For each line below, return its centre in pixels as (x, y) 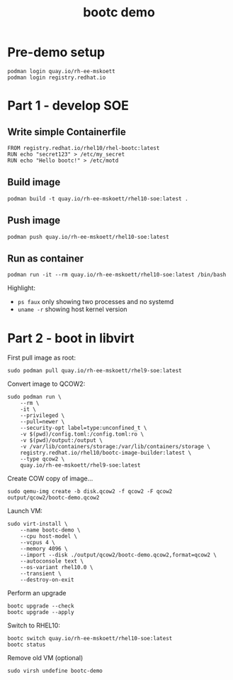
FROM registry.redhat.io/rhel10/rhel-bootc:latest (84, 148)
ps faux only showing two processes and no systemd (96, 302)
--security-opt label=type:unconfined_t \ (84, 428)
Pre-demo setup (56, 52)
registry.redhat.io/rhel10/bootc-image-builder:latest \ (106, 453)
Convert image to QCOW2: (46, 384)
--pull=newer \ (42, 422)
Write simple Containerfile (67, 132)
